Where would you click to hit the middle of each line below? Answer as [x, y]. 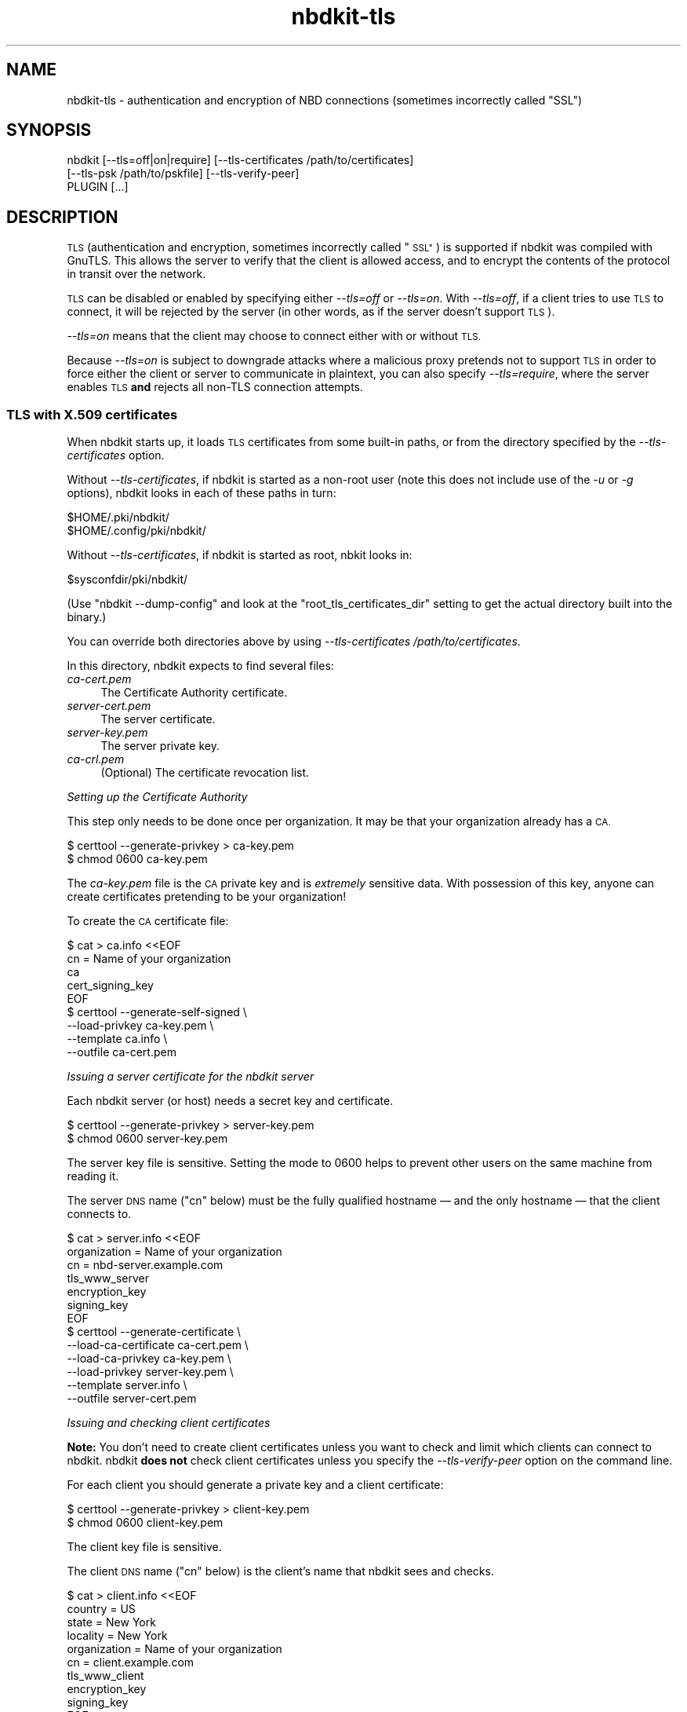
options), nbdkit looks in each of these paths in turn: [202, 493]
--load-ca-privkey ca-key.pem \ [149, 1359]
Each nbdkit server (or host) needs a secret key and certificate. [230, 1101]
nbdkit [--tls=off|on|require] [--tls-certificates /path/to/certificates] [240, 160]
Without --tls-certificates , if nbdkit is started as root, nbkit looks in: [240, 555]
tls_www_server [108, 1279]
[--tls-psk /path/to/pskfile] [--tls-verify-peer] [183, 174]
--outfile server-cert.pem [132, 1399]
